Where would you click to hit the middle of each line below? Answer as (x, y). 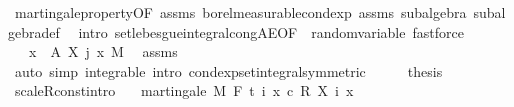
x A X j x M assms (103, 51)
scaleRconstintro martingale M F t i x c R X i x (184, 90)
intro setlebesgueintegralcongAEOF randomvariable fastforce (271, 31)
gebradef (34, 31)
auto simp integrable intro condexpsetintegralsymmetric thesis (228, 70)
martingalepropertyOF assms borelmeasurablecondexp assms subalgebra (240, 12)
